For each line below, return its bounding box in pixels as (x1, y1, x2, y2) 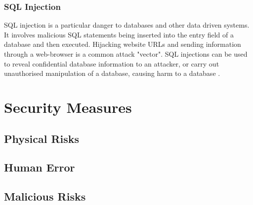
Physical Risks (4, 131, 80, 146)
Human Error (4, 160, 75, 175)
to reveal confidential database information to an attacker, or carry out (4, 58, 219, 68)
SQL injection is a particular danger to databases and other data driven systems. (4, 20, 250, 30)
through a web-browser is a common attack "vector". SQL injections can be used (4, 49, 248, 59)
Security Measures (4, 97, 132, 117)
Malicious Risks (4, 189, 86, 204)
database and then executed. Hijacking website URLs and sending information (4, 39, 241, 49)
